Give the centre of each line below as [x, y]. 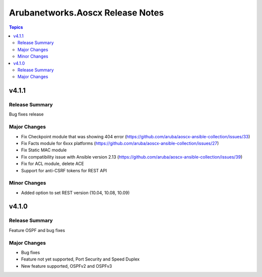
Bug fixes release [26, 114]
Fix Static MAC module [44, 150]
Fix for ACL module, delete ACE [53, 164]
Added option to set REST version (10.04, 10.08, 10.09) [75, 193]
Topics [16, 27]
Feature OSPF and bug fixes [37, 230]
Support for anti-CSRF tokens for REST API [64, 170]
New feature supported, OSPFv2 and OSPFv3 [66, 266]
